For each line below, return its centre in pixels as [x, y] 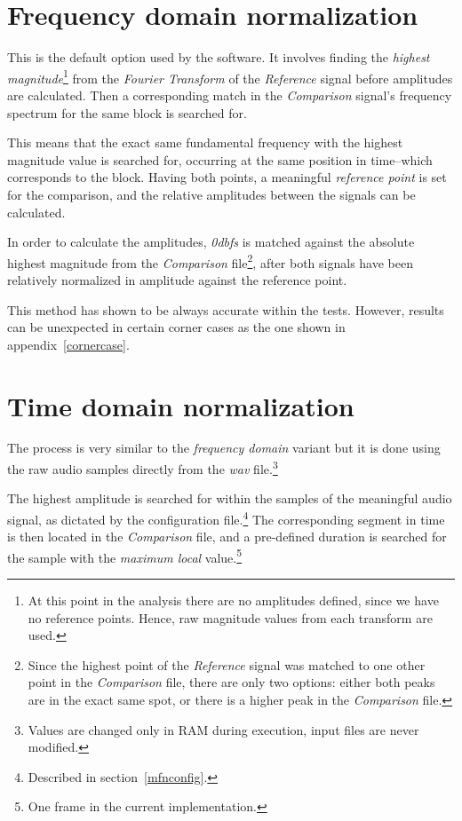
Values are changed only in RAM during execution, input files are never [223, 729]
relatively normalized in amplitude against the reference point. [177, 279]
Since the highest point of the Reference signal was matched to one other [227, 664]
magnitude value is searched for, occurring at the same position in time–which [220, 159]
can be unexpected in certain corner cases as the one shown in [176, 327]
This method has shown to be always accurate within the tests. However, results [226, 309]
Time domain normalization [181, 405]
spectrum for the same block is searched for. [127, 112]
